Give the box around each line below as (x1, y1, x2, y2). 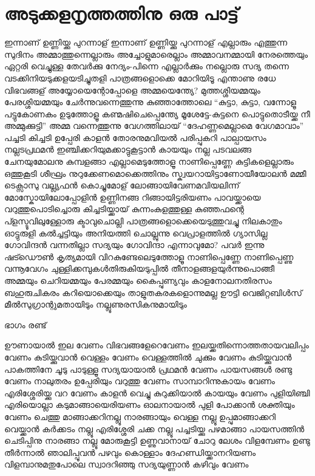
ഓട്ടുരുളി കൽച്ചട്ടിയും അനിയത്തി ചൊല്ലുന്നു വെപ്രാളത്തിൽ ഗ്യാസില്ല (4, 226, 268, 239)
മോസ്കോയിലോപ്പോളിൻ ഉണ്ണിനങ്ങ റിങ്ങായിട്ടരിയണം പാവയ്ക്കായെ (4, 190, 261, 203)
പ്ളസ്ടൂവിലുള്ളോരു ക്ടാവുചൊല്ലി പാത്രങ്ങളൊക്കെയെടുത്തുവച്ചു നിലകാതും (4, 215, 282, 227)
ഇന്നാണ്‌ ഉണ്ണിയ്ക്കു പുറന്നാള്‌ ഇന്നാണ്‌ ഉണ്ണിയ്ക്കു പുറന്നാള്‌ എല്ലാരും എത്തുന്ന (4, 36, 288, 49)
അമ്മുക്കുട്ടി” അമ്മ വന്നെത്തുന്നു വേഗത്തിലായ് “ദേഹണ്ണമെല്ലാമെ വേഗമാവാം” (4, 119, 304, 132)
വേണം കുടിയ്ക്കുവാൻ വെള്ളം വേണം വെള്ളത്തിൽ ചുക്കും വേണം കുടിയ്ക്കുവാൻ (4, 350, 292, 363)
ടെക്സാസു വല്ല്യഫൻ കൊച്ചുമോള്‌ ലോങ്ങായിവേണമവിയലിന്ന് (4, 179, 240, 191)
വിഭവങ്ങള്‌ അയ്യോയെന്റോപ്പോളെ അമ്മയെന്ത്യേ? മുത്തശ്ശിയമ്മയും (4, 83, 260, 96)
